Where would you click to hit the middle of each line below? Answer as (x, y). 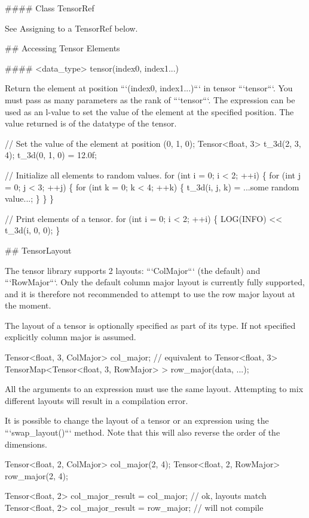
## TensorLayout (38, 250)
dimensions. (26, 444)
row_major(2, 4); (36, 475)
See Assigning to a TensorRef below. (71, 28)
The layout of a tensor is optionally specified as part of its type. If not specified (150, 325)
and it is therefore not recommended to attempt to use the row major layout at (150, 293)
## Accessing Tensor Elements (62, 48)
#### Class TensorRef (50, 8)
